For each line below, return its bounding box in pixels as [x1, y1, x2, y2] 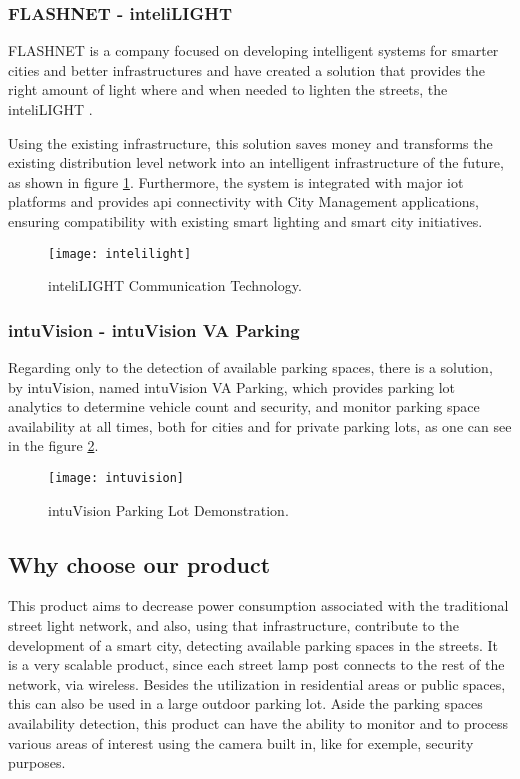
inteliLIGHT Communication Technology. [48, 275, 302, 296]
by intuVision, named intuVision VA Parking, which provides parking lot [8, 376, 456, 397]
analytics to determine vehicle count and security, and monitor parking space [8, 396, 480, 417]
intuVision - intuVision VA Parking [8, 317, 300, 342]
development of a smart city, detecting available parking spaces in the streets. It [8, 634, 499, 655]
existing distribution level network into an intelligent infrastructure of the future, [8, 152, 504, 173]
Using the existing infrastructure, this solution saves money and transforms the [8, 132, 493, 153]
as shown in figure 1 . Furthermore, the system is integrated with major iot [8, 171, 464, 192]
